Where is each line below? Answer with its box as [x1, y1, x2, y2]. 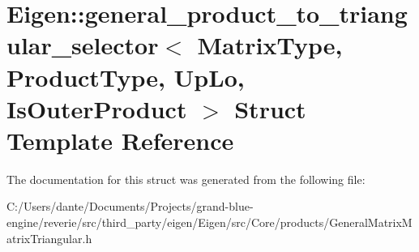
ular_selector [6, 28, 159, 62]
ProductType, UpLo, [6, 60, 245, 93]
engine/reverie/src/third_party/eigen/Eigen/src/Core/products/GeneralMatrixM [6, 214, 413, 231]
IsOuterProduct [6, 92, 187, 125]
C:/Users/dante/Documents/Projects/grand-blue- [6, 198, 254, 215]
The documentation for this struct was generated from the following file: [6, 170, 366, 187]
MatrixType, [197, 28, 343, 62]
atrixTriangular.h [6, 229, 92, 246]
